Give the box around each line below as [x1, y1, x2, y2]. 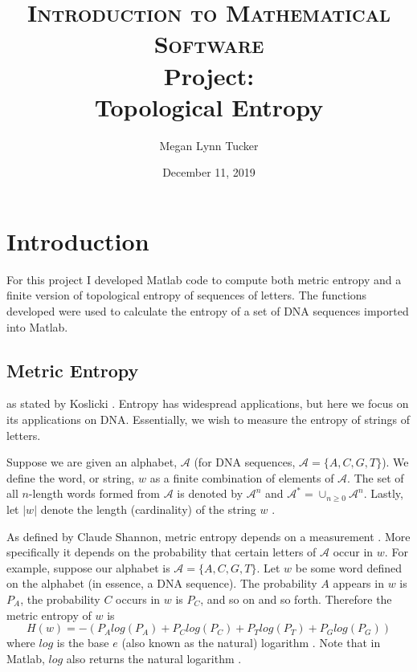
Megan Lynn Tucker [159, 136, 259, 153]
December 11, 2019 [162, 164, 256, 181]
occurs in [116, 590, 161, 607]
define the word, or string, [6, 469, 135, 486]
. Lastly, [363, 485, 403, 502]
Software [153, 27, 264, 60]
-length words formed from [28, 485, 161, 502]
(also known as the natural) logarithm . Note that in [121, 634, 381, 651]
